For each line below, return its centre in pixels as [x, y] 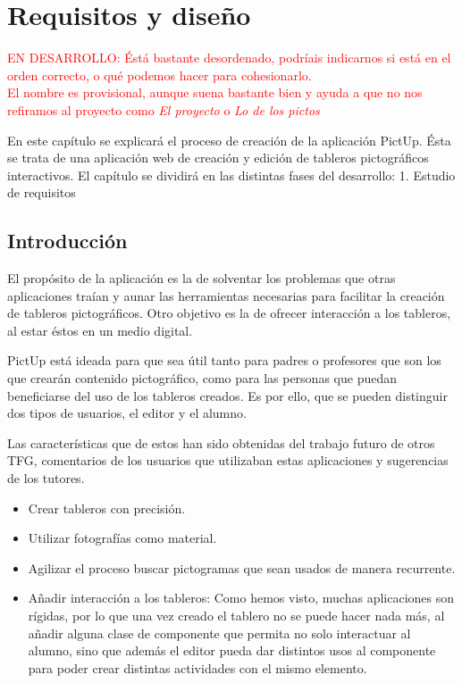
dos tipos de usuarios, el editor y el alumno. [127, 413]
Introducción [67, 241]
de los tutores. [46, 478]
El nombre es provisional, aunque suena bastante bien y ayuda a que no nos [215, 92]
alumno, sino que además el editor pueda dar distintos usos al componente [232, 650]
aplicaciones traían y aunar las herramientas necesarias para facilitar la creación [226, 295]
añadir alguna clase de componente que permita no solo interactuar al [219, 633]
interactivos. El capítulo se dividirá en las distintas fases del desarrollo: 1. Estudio [231, 175]
